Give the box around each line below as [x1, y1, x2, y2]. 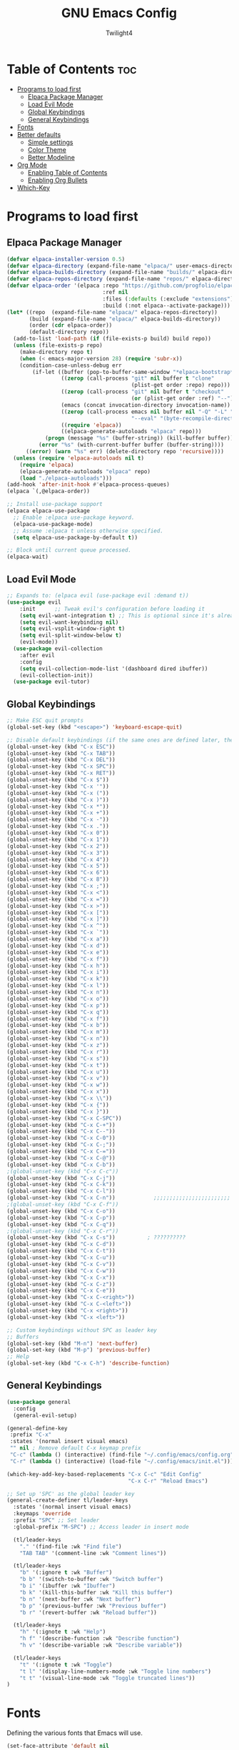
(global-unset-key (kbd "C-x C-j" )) [6, 1174, 116, 1182]
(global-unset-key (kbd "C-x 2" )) [6, 842, 110, 850]
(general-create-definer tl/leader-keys [6, 1497, 129, 1504]
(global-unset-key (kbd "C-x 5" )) [6, 862, 110, 870]
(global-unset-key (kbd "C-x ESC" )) [6, 743, 116, 750]
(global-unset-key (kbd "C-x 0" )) [6, 829, 110, 836]
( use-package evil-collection [13, 645, 103, 652]
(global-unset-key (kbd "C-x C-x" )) [6, 1274, 116, 1281]
